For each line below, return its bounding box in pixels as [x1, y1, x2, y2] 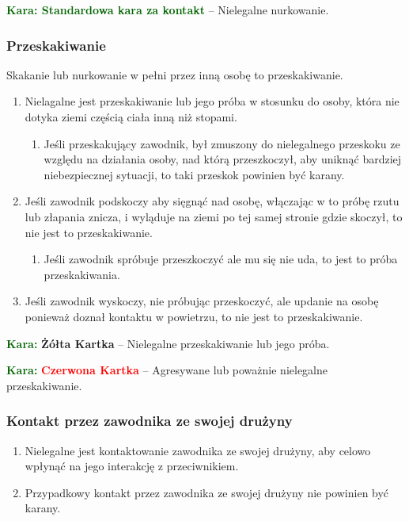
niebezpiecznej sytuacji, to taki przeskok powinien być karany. [44, 166, 345, 182]
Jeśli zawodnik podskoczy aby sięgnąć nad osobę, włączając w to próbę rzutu [25, 193, 400, 209]
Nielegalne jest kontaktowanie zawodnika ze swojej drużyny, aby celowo [25, 442, 371, 458]
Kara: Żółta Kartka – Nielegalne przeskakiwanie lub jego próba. [6, 335, 330, 351]
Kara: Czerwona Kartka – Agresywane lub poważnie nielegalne [6, 362, 328, 378]
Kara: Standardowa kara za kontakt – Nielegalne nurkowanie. [6, 2, 329, 17]
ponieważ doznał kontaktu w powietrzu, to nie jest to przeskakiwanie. [25, 308, 363, 324]
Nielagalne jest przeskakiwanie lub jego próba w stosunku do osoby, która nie [25, 93, 400, 109]
